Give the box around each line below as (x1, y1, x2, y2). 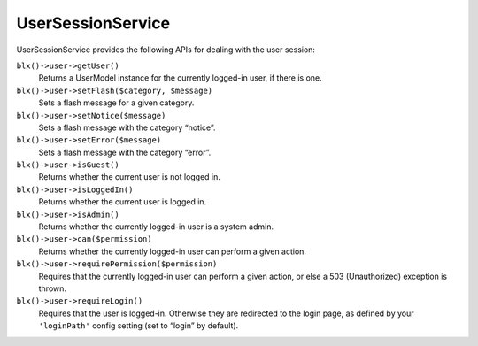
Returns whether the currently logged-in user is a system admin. (38, 221, 274, 232)
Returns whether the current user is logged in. (38, 196, 207, 207)
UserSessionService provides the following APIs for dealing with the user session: (16, 44, 316, 55)
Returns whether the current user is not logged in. (38, 172, 221, 182)
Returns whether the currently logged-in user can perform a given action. (38, 246, 307, 257)
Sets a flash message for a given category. (38, 97, 195, 108)
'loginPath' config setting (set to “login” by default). (38, 320, 239, 331)
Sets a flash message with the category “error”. (38, 147, 212, 158)
